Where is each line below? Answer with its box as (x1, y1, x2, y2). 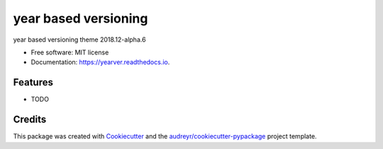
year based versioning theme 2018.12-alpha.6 (13, 35, 146, 44)
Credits (13, 114, 47, 126)
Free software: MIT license (30, 48, 109, 56)
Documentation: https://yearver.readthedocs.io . (30, 58, 170, 66)
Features (13, 76, 53, 88)
